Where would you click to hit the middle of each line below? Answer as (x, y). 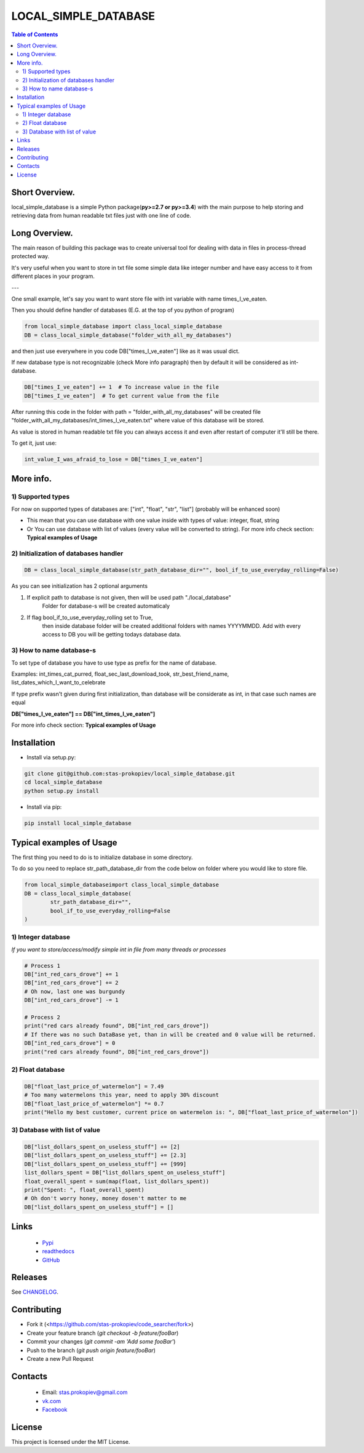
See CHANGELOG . (35, 1292)
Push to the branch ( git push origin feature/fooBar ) (91, 1350)
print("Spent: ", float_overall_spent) (84, 1190)
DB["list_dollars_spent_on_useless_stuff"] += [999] (105, 1164)
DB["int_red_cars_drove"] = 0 (70, 1043)
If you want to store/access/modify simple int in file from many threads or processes (119, 949)
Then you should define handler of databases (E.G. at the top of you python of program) (123, 310)
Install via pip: (44, 807)
